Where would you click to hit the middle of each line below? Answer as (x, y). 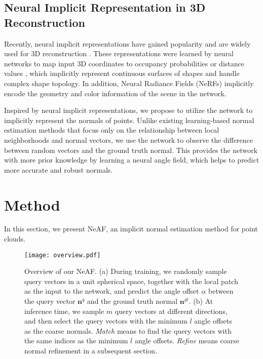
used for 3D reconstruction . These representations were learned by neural (119, 53)
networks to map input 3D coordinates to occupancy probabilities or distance (124, 63)
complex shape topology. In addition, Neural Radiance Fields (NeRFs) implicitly (129, 83)
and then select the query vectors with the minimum (106, 321)
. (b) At (201, 301)
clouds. (15, 239)
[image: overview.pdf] (63, 255)
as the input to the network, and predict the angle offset (112, 291)
